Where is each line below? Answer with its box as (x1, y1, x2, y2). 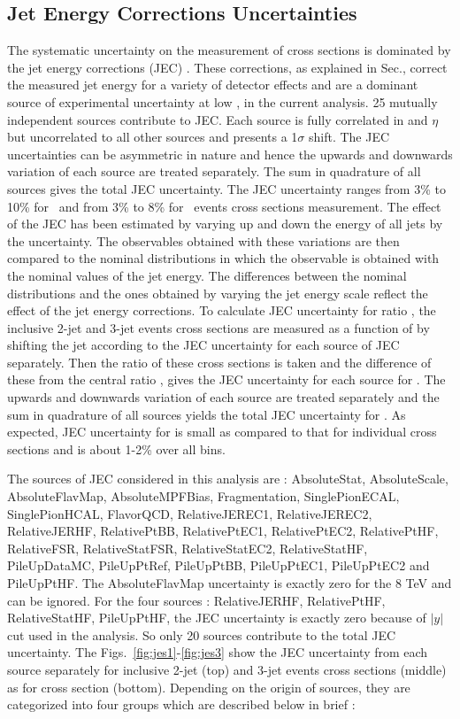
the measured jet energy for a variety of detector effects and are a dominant (7, 75, 418, 94)
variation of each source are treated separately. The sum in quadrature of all (7, 162, 421, 181)
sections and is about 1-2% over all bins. (7, 439, 226, 458)
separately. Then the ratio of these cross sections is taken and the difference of (7, 352, 432, 371)
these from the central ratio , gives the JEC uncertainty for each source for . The (7, 370, 446, 389)
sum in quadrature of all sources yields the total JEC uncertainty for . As (7, 405, 406, 423)
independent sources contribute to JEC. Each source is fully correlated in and (7, 110, 428, 128)
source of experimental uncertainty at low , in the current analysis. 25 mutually (7, 92, 438, 111)
